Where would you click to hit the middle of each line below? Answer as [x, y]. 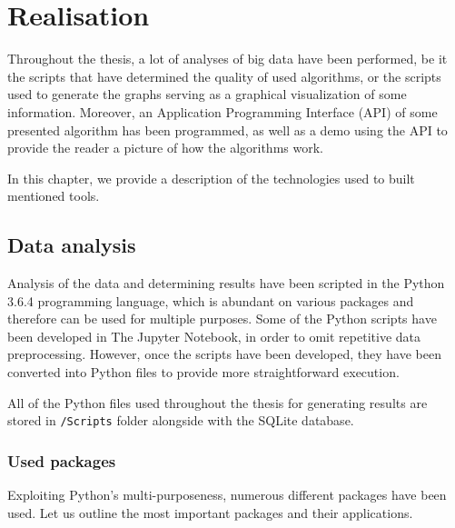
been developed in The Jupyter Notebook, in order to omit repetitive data [214, 336]
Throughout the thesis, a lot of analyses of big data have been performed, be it [227, 59]
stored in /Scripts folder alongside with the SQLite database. [181, 420]
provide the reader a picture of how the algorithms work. [165, 148]
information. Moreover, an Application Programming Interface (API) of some [223, 111]
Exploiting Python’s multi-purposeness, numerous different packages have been [227, 495]
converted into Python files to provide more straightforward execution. [203, 372]
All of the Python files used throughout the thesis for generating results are [218, 402]
